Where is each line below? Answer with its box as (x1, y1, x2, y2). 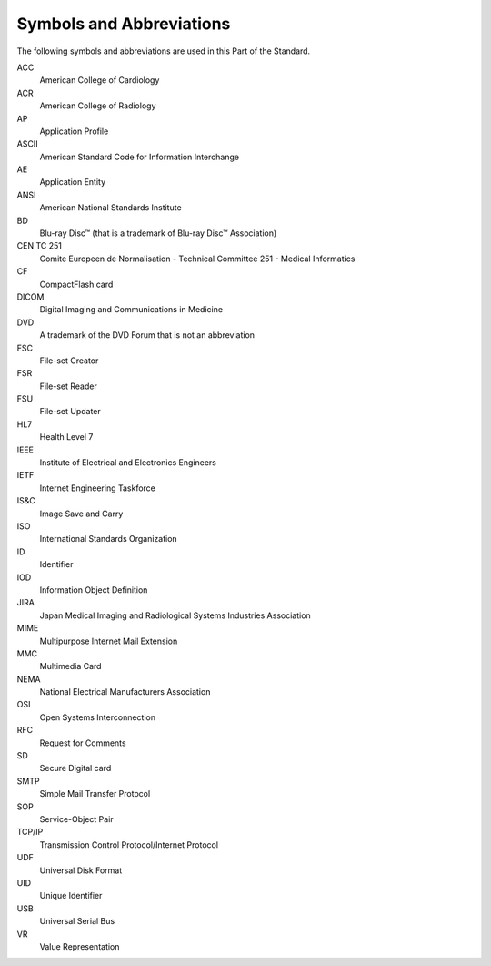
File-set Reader (39, 381, 97, 391)
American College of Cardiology (39, 75, 160, 86)
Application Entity (39, 177, 106, 188)
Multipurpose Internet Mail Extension (39, 636, 178, 646)
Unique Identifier (39, 890, 103, 901)
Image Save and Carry (39, 508, 124, 519)
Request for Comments (39, 737, 126, 748)
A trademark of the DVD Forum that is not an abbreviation (39, 330, 255, 341)
